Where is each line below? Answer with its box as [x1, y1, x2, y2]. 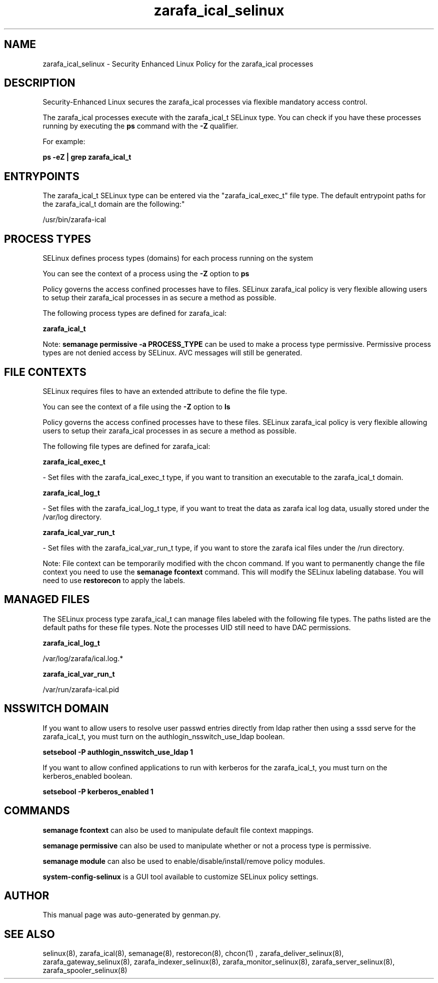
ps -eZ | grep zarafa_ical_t [42, 153, 131, 162]
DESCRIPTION [4, 77, 75, 90]
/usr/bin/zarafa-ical [42, 215, 106, 224]
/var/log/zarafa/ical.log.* [42, 654, 123, 663]
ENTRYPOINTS [4, 170, 79, 183]
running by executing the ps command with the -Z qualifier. [42, 122, 238, 131]
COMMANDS [4, 804, 70, 817]
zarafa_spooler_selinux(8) [42, 966, 127, 975]
